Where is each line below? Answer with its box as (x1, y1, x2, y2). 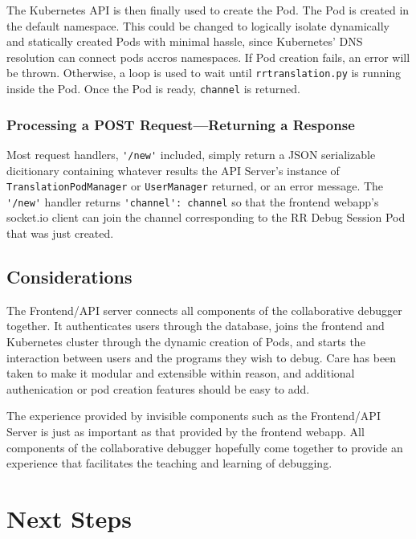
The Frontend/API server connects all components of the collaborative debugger (6, 301, 402, 318)
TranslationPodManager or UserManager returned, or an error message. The (6, 178, 384, 194)
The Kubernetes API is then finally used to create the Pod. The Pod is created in (6, 2, 410, 18)
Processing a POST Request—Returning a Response (6, 114, 355, 134)
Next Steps (6, 501, 132, 534)
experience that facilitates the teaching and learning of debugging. (6, 455, 332, 472)
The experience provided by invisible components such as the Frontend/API (6, 407, 381, 424)
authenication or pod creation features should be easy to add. (6, 380, 310, 397)
